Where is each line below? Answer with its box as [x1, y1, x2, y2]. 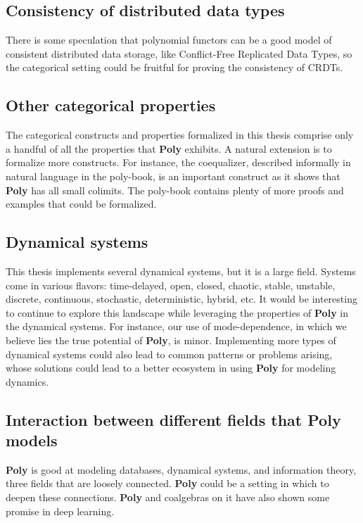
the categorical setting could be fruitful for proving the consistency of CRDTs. [6, 60, 343, 75]
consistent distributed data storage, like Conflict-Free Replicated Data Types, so [6, 46, 352, 61]
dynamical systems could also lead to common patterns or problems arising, [6, 346, 333, 361]
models [6, 429, 58, 451]
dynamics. [6, 374, 49, 389]
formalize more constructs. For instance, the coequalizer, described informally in [6, 155, 351, 170]
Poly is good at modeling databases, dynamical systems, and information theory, [6, 462, 357, 477]
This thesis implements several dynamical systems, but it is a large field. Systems [6, 263, 356, 278]
